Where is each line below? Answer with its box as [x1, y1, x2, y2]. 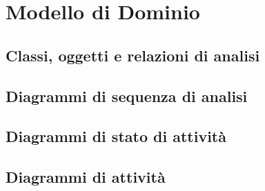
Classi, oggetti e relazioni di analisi [6, 44, 260, 66]
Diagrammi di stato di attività [6, 125, 226, 147]
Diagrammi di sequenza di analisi [6, 85, 248, 106]
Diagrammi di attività [6, 166, 166, 188]
